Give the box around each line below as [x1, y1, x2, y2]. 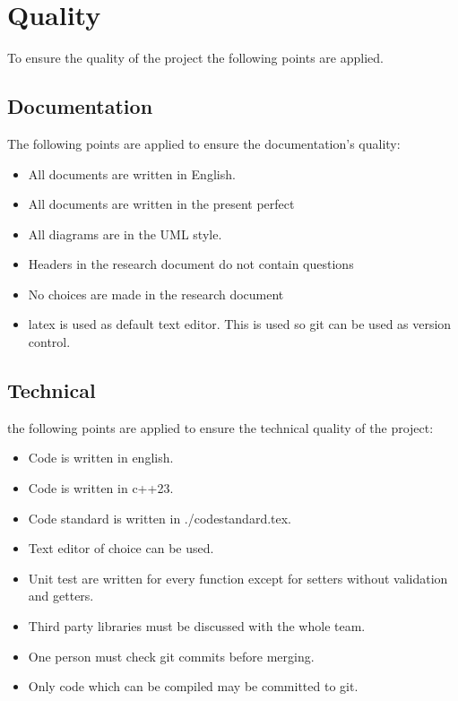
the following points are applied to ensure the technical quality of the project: [7, 418, 434, 437]
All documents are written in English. [28, 164, 236, 183]
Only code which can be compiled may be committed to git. [28, 677, 359, 696]
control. [28, 333, 71, 351]
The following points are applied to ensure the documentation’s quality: [7, 134, 401, 152]
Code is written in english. [28, 448, 174, 467]
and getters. [28, 586, 94, 605]
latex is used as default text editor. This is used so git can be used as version [28, 315, 452, 333]
